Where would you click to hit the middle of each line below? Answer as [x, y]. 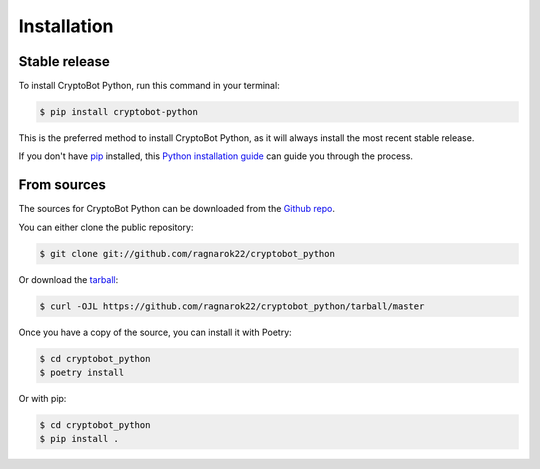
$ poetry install [82, 373]
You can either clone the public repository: [106, 227]
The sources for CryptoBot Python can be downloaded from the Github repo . [176, 209]
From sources [62, 185]
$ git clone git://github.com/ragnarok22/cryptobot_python [187, 253]
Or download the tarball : [68, 279]
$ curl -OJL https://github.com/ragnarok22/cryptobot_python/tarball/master [232, 306]
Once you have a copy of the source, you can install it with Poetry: [155, 332]
